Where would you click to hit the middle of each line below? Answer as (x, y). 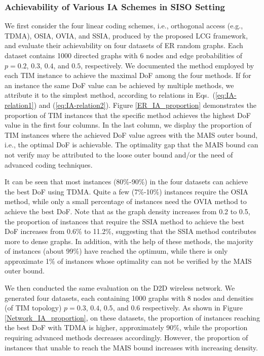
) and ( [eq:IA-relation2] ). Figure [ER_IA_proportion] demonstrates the (145, 105)
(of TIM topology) (33, 308)
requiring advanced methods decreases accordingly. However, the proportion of (126, 338)
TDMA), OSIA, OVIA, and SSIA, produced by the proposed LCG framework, (126, 35)
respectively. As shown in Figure (193, 308)
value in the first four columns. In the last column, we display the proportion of (128, 125)
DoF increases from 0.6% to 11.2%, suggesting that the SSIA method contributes (130, 231)
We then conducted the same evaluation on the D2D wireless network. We (120, 288)
